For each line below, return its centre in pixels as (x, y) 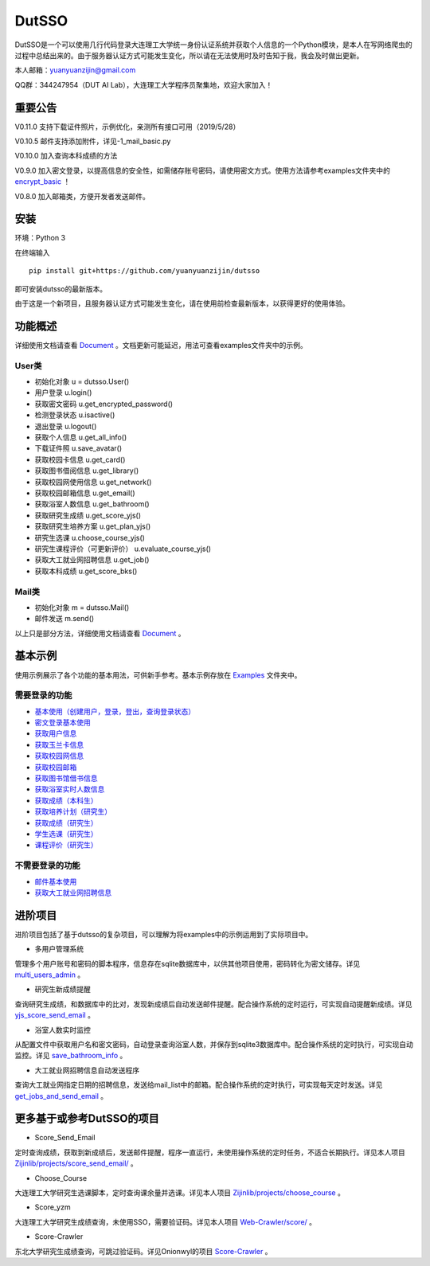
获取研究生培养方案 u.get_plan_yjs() (93, 526)
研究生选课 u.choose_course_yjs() (90, 537)
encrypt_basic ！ (43, 182)
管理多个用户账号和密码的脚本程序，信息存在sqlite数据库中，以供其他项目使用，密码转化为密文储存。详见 (188, 963)
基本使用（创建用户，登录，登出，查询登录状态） (115, 711)
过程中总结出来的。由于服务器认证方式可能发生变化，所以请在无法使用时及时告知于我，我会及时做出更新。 (189, 55)
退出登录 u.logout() (66, 426)
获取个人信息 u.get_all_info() (81, 437)
